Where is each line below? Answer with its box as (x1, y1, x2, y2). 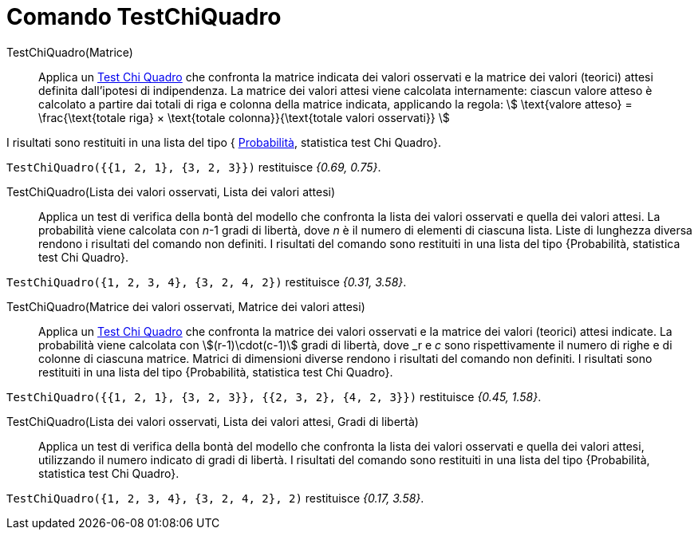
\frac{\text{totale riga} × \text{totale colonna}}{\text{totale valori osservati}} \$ (38, 110, 450, 124)
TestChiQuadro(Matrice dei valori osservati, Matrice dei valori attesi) (6, 299, 365, 313)
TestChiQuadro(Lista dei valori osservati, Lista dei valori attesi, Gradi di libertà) (6, 414, 419, 428)
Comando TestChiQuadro (6, 3, 282, 30)
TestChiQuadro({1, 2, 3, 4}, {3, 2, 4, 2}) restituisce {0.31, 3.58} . (6, 274, 407, 289)
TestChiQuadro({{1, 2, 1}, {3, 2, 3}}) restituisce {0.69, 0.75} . (6, 160, 381, 174)
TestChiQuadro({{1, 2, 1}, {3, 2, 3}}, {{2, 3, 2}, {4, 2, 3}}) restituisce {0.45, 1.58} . (6, 389, 542, 404)
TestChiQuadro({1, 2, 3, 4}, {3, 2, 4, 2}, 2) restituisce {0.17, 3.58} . (6, 491, 424, 505)
